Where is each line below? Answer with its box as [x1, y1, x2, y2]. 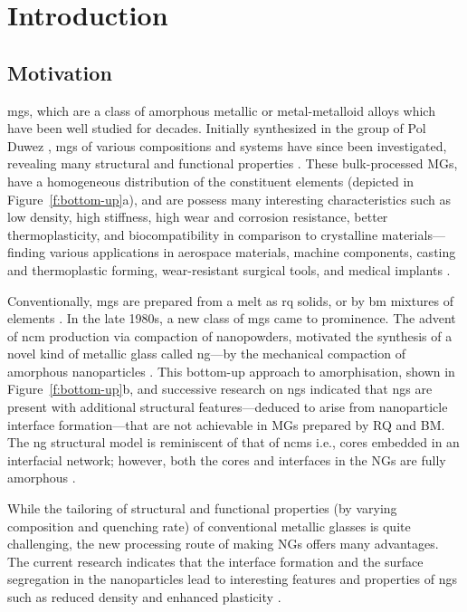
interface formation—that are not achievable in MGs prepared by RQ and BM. [7, 415, 445, 434]
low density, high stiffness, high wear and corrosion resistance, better [7, 207, 388, 226]
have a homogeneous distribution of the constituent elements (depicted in [7, 171, 415, 190]
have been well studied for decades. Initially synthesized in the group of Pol [7, 119, 426, 138]
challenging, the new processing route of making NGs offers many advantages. [7, 534, 439, 553]
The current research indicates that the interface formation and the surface [7, 551, 424, 570]
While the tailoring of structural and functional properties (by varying [7, 499, 397, 518]
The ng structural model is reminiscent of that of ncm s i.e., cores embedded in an [7, 433, 460, 452]
